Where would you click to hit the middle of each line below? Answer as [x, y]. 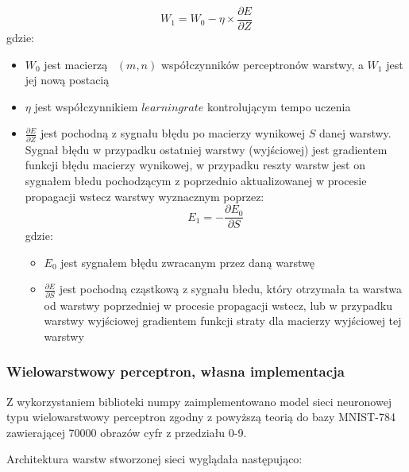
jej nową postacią [67, 80]
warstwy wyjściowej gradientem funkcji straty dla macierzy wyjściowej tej [223, 321]
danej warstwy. [355, 133]
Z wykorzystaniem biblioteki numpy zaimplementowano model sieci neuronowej [199, 401]
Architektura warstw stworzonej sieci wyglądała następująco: [154, 459]
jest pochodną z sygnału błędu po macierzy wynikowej [173, 133]
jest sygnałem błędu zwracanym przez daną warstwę [187, 262]
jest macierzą [76, 64]
